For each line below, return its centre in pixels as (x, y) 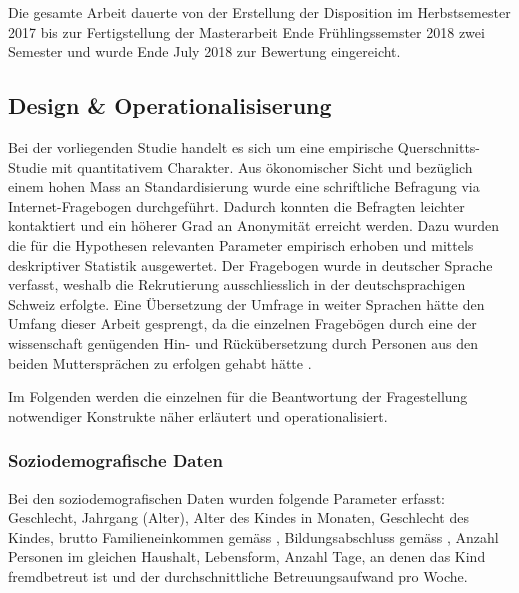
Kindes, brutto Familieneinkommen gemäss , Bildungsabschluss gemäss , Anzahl (253, 536)
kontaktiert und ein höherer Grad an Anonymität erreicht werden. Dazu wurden (254, 225)
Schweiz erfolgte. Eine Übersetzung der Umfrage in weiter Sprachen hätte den (246, 303)
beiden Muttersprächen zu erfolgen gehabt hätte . (160, 362)
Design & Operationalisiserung (170, 105)
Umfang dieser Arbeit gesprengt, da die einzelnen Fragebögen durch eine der (242, 323)
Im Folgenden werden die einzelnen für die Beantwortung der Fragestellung (238, 396)
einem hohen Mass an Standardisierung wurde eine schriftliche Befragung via (244, 186)
